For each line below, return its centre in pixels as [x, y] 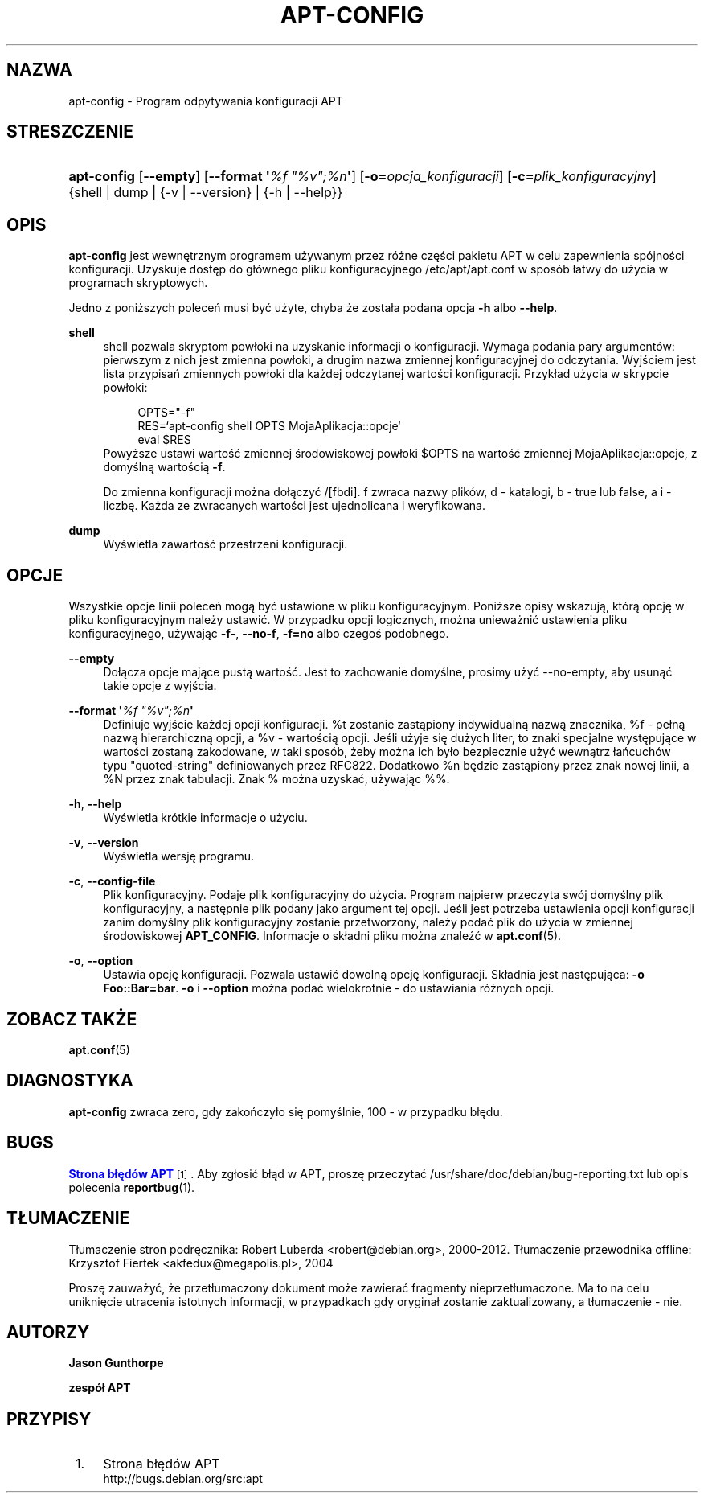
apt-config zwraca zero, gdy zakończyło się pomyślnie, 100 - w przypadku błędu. [286, 1111]
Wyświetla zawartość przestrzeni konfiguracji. [225, 544]
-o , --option [101, 961]
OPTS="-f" [166, 413]
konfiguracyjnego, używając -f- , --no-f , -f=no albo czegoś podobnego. [259, 634]
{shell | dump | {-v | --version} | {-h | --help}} [206, 193]
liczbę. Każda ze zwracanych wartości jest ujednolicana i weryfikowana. [294, 506]
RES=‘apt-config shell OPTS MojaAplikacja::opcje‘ [269, 426]
